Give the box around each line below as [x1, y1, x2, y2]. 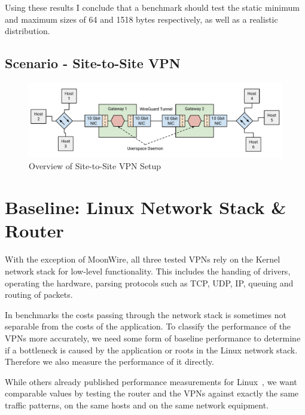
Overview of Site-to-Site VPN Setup [29, 160, 161, 172]
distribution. [5, 25, 50, 37]
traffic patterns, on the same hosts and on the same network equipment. [5, 398, 269, 411]
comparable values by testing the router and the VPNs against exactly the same [5, 387, 299, 399]
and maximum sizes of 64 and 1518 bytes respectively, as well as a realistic [5, 13, 278, 25]
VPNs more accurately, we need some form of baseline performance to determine [5, 331, 301, 344]
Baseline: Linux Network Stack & [5, 195, 286, 219]
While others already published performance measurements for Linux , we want [5, 375, 297, 387]
